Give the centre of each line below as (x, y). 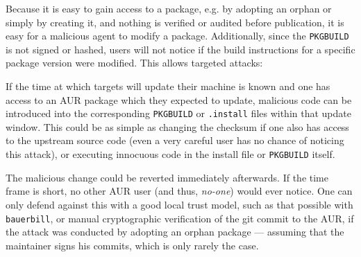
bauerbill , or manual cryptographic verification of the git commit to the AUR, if (180, 218)
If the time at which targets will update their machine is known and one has (168, 86)
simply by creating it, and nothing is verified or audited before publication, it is (175, 22)
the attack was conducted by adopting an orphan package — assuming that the (175, 232)
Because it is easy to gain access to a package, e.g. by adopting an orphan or (169, 8)
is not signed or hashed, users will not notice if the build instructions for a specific (180, 49)
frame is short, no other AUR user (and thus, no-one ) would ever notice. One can (179, 191)
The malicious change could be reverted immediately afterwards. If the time (167, 177)
